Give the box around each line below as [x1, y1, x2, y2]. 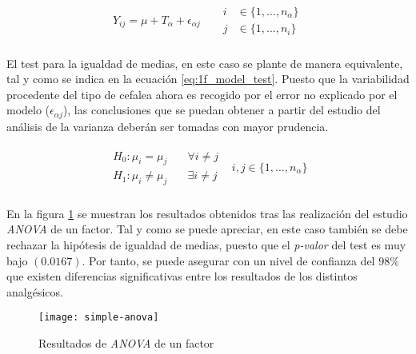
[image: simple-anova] [38, 312, 159, 324]
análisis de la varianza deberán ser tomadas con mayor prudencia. [6, 117, 329, 134]
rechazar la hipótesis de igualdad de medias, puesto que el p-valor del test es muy [6, 236, 406, 253]
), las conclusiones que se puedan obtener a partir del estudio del [62, 101, 381, 118]
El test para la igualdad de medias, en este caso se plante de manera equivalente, [6, 54, 403, 71]
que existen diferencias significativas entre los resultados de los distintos [6, 268, 358, 284]
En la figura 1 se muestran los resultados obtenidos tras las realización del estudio [6, 205, 408, 221]
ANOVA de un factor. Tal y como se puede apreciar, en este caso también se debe [6, 221, 408, 237]
